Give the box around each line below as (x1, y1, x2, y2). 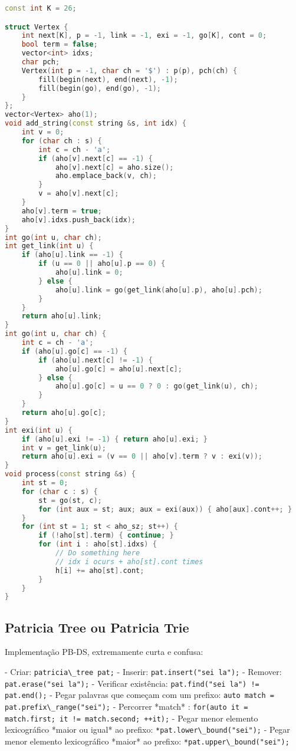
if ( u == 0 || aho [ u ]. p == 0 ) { (38, 259, 166, 268)
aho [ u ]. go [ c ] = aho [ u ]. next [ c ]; (55, 364, 182, 373)
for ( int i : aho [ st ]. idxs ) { (38, 540, 157, 549)
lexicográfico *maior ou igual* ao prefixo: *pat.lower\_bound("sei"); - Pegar (5, 723, 290, 736)
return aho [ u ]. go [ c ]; (21, 409, 106, 417)
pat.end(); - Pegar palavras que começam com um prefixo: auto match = (5, 689, 274, 701)
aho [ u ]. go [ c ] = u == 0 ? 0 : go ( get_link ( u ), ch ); (55, 382, 258, 391)
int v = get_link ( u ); (21, 443, 106, 452)
